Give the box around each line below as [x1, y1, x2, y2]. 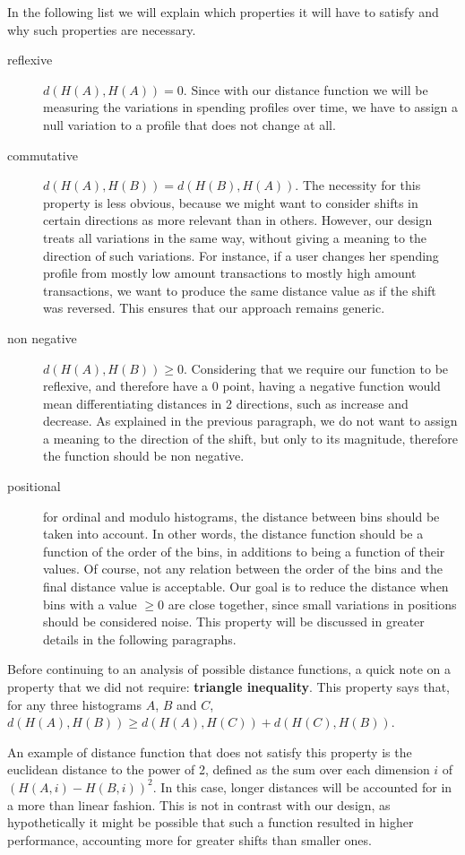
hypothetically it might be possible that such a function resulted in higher [7, 813, 414, 832]
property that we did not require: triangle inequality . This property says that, [7, 678, 450, 695]
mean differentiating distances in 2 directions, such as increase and [43, 393, 409, 412]
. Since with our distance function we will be [183, 80, 428, 99]
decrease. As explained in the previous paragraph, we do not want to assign [43, 411, 458, 430]
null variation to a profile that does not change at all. [43, 115, 336, 134]
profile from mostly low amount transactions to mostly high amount [43, 263, 417, 282]
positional [7, 477, 61, 496]
